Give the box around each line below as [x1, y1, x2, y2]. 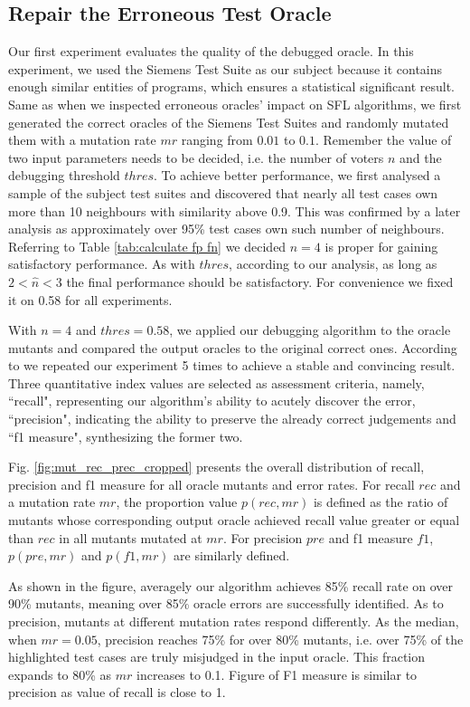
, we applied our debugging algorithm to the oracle [169, 320, 451, 339]
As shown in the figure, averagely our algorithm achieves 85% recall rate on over [8, 576, 454, 595]
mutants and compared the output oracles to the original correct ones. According [8, 338, 457, 357]
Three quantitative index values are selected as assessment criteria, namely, [8, 373, 425, 392]
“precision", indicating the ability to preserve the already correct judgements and [8, 409, 456, 428]
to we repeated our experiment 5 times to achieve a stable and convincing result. [8, 356, 456, 375]
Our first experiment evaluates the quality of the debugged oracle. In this [8, 42, 414, 61]
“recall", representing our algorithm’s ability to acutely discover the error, [8, 391, 416, 410]
